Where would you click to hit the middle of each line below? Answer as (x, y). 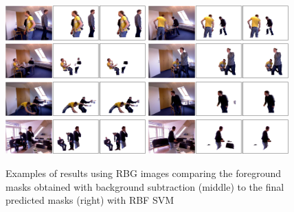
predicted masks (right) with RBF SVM (90, 200)
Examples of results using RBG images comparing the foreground (144, 173)
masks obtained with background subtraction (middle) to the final (145, 186)
